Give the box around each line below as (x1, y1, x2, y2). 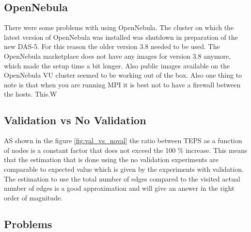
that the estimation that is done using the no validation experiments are (4, 154, 219, 165)
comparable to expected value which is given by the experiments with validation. (4, 164, 244, 174)
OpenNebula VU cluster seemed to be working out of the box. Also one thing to (4, 70, 242, 80)
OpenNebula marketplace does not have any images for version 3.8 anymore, (4, 50, 231, 61)
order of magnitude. (4, 192, 63, 202)
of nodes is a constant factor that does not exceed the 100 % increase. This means (4, 145, 248, 155)
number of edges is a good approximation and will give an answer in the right (4, 183, 235, 193)
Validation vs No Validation (4, 113, 146, 128)
